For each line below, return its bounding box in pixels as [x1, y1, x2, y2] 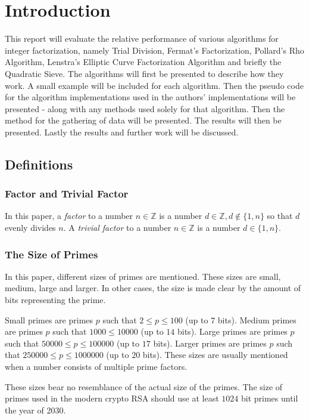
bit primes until [241, 392, 298, 404]
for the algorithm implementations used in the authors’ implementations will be [5, 91, 296, 103]
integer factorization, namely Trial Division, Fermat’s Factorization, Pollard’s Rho [5, 44, 304, 56]
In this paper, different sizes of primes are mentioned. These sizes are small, [5, 270, 281, 282]
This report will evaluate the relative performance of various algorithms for [5, 32, 279, 45]
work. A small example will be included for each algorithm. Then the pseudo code [5, 79, 304, 91]
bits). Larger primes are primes [153, 336, 267, 349]
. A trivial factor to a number [63, 221, 171, 234]
